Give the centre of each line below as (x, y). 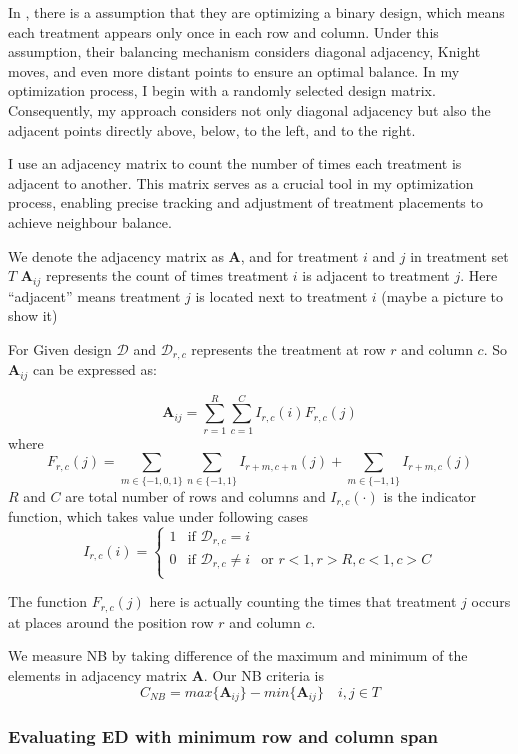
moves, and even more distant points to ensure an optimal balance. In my (234, 70)
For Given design (60, 348)
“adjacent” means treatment (94, 295)
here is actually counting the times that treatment (303, 601)
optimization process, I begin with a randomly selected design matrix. (222, 90)
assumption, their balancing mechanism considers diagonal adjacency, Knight (244, 51)
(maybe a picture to (442, 295)
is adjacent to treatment (376, 275)
